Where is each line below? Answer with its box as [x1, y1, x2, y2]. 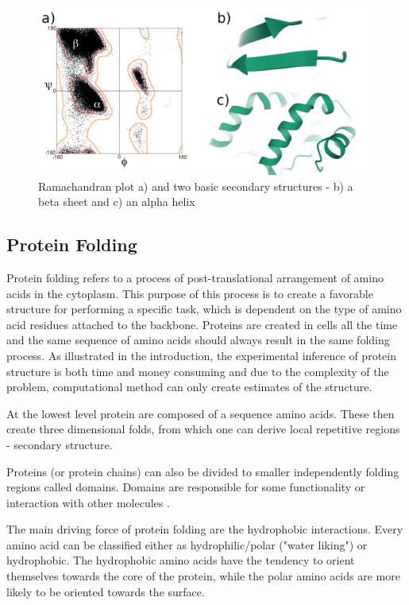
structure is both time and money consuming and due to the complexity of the [6, 363, 389, 379]
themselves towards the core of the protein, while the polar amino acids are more [6, 568, 400, 584]
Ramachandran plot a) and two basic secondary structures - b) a [38, 177, 353, 194]
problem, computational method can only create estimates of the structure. [6, 378, 372, 395]
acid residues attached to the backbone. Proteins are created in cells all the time [6, 316, 398, 332]
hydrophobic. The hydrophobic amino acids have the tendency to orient [6, 552, 355, 568]
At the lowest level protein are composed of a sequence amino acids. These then [6, 405, 395, 421]
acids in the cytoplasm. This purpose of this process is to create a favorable [6, 285, 373, 301]
